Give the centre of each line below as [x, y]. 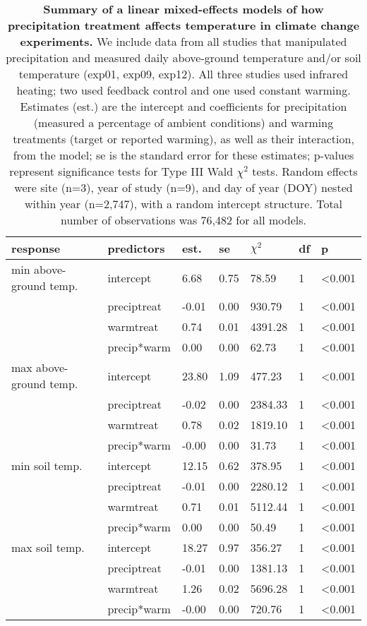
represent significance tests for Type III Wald [121, 171]
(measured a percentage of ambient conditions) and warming [183, 122]
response [36, 248]
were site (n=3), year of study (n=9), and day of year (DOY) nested [183, 187]
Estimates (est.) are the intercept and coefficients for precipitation [183, 106]
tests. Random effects [305, 171]
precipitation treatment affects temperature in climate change [183, 25]
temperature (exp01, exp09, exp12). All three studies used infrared [183, 74]
